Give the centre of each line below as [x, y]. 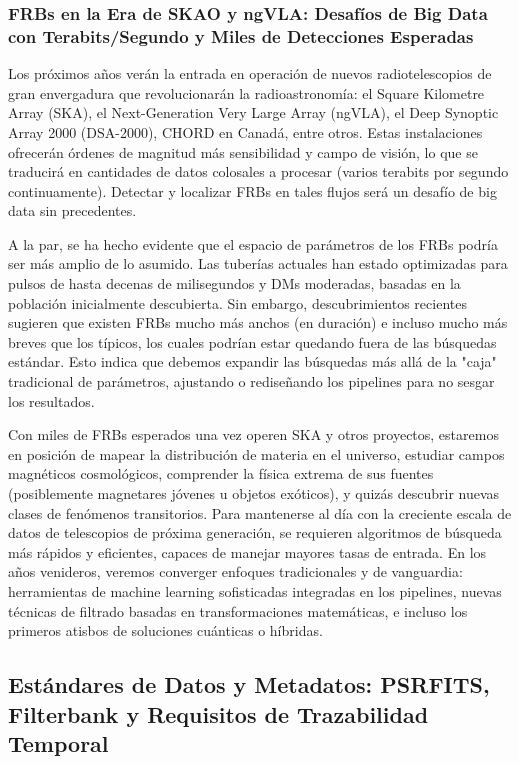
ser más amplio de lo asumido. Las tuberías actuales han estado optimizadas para [258, 263]
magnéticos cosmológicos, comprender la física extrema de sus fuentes [221, 473]
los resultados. [51, 400]
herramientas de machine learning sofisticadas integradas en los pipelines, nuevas [255, 590]
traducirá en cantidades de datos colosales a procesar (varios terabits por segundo [258, 171]
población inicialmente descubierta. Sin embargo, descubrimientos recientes [237, 302]
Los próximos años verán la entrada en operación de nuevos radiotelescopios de [250, 73]
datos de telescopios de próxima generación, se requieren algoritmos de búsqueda [255, 532]
